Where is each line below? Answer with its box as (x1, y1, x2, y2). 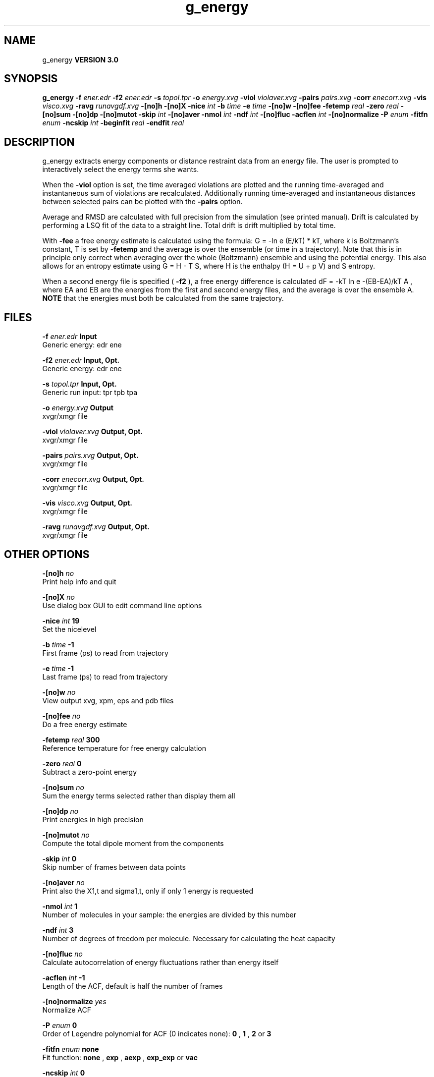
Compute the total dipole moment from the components (42, 839, 224, 848)
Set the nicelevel (42, 624, 97, 633)
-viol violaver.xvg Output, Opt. (42, 427, 143, 436)
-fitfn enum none (42, 1044, 99, 1053)
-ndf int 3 (42, 925, 74, 934)
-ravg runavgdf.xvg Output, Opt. (42, 522, 150, 531)
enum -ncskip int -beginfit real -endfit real (42, 118, 184, 127)
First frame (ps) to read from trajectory (42, 648, 168, 657)
